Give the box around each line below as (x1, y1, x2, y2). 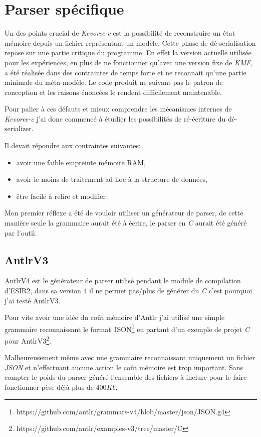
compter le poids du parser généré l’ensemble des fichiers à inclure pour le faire (5, 372, 247, 382)
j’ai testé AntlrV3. (5, 295, 61, 305)
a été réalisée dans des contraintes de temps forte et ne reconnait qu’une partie (5, 67, 246, 77)
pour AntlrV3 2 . (5, 334, 52, 346)
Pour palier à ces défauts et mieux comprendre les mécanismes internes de (5, 103, 232, 114)
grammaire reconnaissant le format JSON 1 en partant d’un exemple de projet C (5, 322, 249, 334)
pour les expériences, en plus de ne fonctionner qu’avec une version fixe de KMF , (5, 57, 253, 67)
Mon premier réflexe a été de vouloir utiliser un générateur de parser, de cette (5, 207, 243, 218)
